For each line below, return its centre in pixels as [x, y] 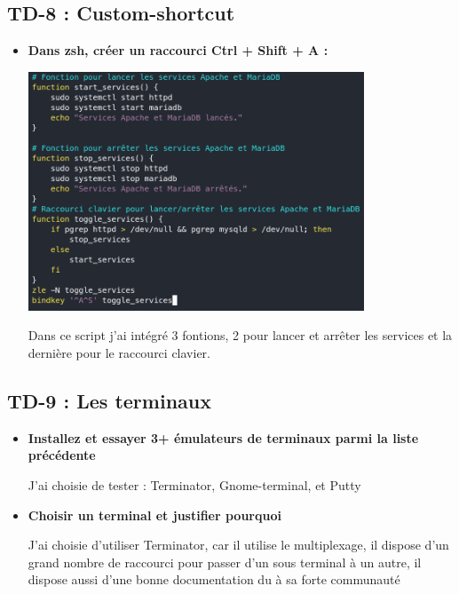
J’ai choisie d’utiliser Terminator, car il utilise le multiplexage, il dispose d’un [238, 545]
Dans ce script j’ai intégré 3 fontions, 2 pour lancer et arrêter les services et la [240, 335]
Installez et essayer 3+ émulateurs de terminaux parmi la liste [223, 437]
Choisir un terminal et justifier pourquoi [154, 515]
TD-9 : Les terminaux [109, 400]
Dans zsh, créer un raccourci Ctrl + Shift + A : [178, 50]
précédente [62, 455]
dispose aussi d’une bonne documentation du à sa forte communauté [214, 579]
